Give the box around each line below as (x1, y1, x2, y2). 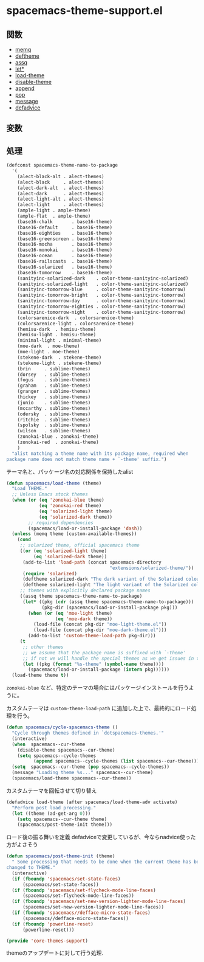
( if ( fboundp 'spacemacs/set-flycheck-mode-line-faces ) (12, 887, 156, 893)
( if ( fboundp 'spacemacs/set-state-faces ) (12, 876, 121, 882)
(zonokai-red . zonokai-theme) (17, 439, 99, 446)
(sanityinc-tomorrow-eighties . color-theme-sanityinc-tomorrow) (17, 303, 186, 310)
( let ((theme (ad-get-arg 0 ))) (12, 810, 91, 817)
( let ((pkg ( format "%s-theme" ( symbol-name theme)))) (22, 661, 165, 667)
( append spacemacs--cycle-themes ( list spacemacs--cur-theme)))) (33, 758, 202, 764)
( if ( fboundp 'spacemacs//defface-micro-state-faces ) (12, 910, 151, 916)
